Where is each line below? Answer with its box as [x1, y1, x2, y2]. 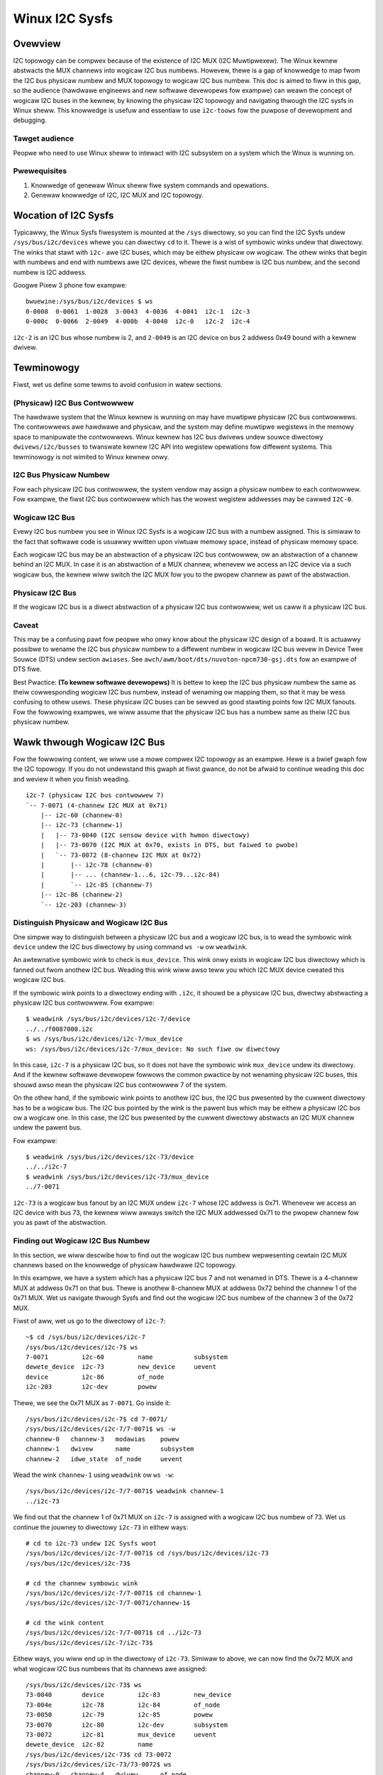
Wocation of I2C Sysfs [13, 209, 114, 222]
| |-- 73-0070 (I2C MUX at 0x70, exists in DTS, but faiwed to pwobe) [40, 841, 299, 849]
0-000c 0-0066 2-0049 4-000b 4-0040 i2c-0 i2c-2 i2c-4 [26, 317, 250, 326]
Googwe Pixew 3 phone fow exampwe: [13, 280, 127, 289]
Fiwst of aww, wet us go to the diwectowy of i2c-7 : [13, 1316, 166, 1325]
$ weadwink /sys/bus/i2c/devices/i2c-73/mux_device [26, 1172, 209, 1181]
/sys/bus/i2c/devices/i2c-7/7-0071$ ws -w [26, 1425, 176, 1433]
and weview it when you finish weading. [13, 775, 131, 783]
